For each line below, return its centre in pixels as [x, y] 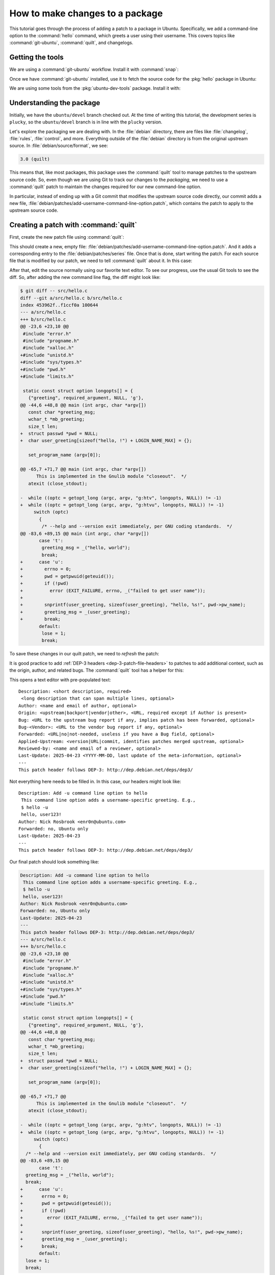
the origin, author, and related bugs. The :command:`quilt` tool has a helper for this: [97, 670]
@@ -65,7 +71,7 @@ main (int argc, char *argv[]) [83, 469]
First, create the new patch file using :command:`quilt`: [67, 237]
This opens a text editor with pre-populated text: [60, 680]
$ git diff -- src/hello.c [54, 291]
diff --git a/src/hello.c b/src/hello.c [71, 298]
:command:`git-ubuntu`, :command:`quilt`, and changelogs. [71, 43]
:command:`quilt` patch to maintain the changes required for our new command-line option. [105, 187]
